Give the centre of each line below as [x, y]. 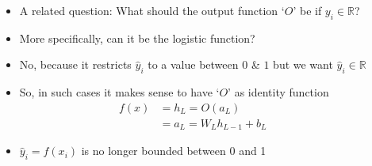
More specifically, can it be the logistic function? [137, 38]
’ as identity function [278, 92]
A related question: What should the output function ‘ [152, 10]
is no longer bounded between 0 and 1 [174, 151]
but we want [303, 64]
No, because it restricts [75, 64]
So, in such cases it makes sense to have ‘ [119, 92]
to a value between [193, 64]
